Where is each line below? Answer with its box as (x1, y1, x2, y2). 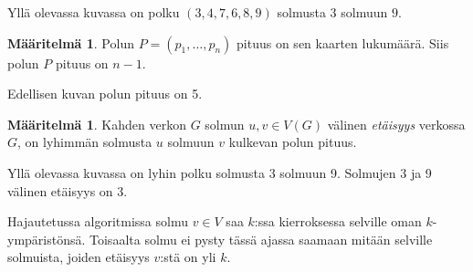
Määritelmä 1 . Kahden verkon (7, 114, 186, 133)
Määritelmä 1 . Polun (7, 33, 134, 52)
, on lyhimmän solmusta (17, 132, 152, 152)
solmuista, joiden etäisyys (7, 247, 150, 267)
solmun (205, 114, 245, 133)
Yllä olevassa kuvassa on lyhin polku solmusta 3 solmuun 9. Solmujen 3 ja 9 (7, 162, 432, 182)
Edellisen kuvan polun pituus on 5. (7, 84, 203, 103)
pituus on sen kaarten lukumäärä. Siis (236, 33, 449, 52)
